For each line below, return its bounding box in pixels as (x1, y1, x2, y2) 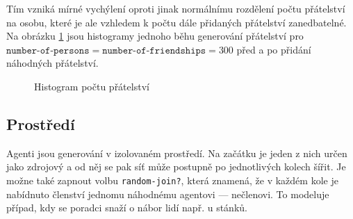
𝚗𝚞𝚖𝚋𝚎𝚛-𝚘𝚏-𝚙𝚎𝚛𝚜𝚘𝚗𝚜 (6, 45, 90, 56)
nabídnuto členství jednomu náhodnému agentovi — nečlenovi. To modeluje (6, 186, 329, 201)
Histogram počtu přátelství (34, 79, 149, 93)
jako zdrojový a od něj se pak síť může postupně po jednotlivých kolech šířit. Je (6, 159, 346, 174)
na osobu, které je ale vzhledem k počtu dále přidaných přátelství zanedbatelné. (6, 15, 347, 29)
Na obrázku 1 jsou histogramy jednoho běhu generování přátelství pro (6, 29, 304, 43)
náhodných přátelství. (6, 56, 99, 70)
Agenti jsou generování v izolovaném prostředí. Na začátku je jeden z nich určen (6, 145, 347, 160)
